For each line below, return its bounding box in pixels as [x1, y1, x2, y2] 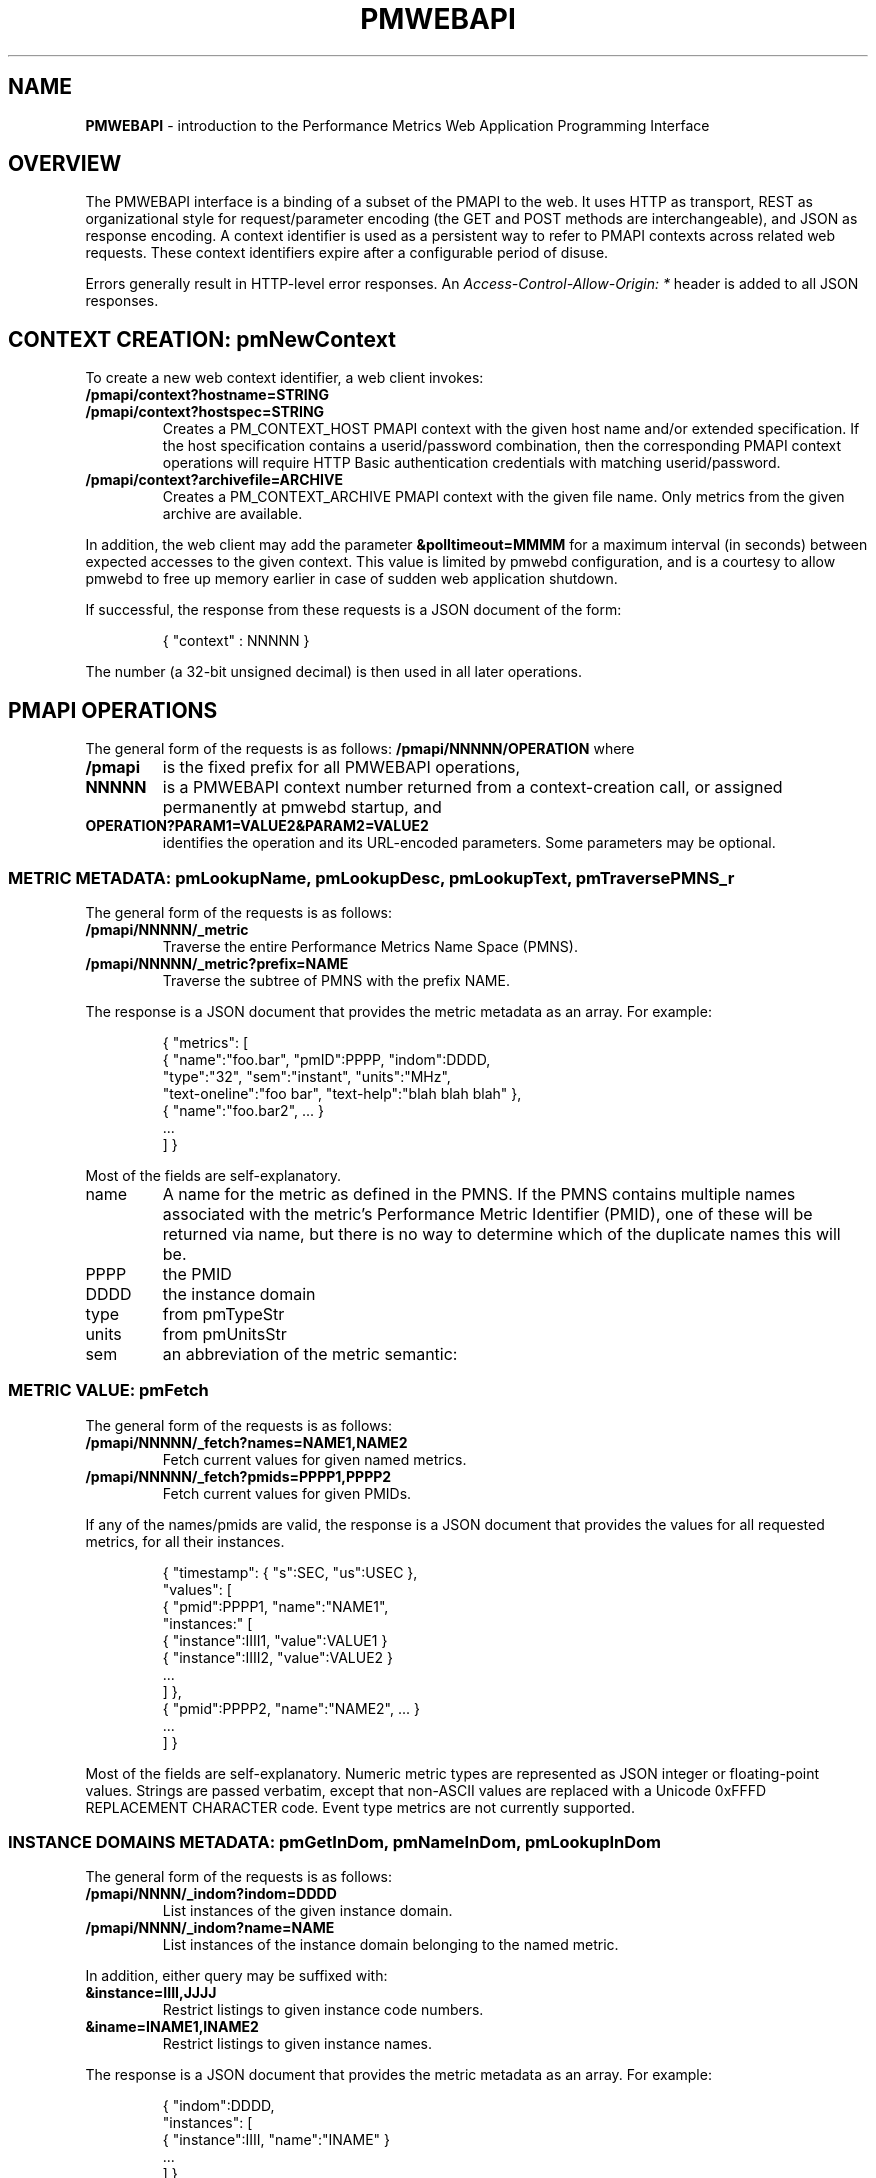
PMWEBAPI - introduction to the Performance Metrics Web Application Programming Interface [85, 116, 710, 134]
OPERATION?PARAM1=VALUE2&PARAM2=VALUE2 [85, 817, 429, 835]
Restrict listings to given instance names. [162, 2035, 433, 2053]
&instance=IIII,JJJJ [85, 1984, 217, 2002]
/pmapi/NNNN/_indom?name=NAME [85, 1919, 335, 1937]
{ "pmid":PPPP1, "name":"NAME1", [162, 1597, 389, 1615]
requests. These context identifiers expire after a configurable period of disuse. [85, 244, 609, 262]
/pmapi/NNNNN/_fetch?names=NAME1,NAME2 [85, 1433, 408, 1451]
